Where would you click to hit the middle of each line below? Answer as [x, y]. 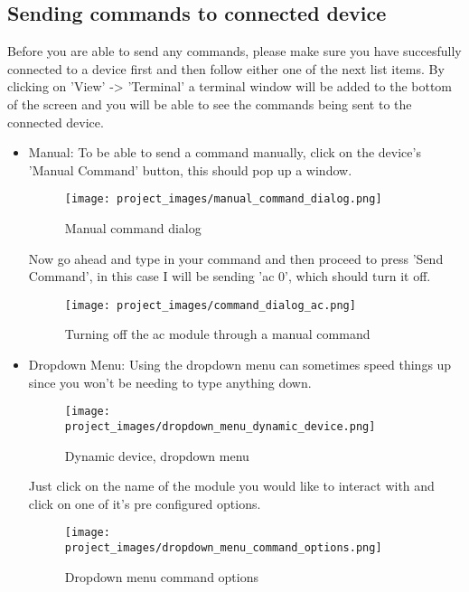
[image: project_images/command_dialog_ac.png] [210, 305]
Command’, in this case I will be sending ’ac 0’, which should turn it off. [230, 276]
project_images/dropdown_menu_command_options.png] [223, 547]
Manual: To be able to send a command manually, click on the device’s [225, 152]
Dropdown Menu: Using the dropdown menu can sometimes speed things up [240, 365]
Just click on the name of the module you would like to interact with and [231, 486]
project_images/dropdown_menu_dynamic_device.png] [220, 426]
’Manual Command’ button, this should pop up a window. [190, 169]
